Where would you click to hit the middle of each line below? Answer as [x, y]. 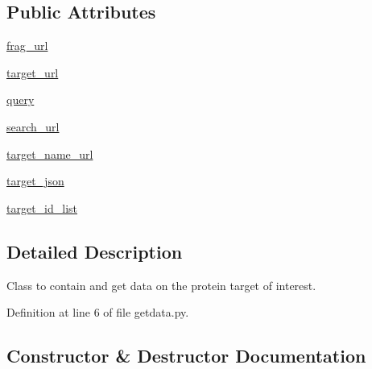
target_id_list [42, 207]
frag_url [27, 46]
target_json [35, 181]
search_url [33, 126]
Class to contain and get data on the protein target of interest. [161, 285]
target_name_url [50, 153]
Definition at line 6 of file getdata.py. [98, 312]
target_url [33, 72]
